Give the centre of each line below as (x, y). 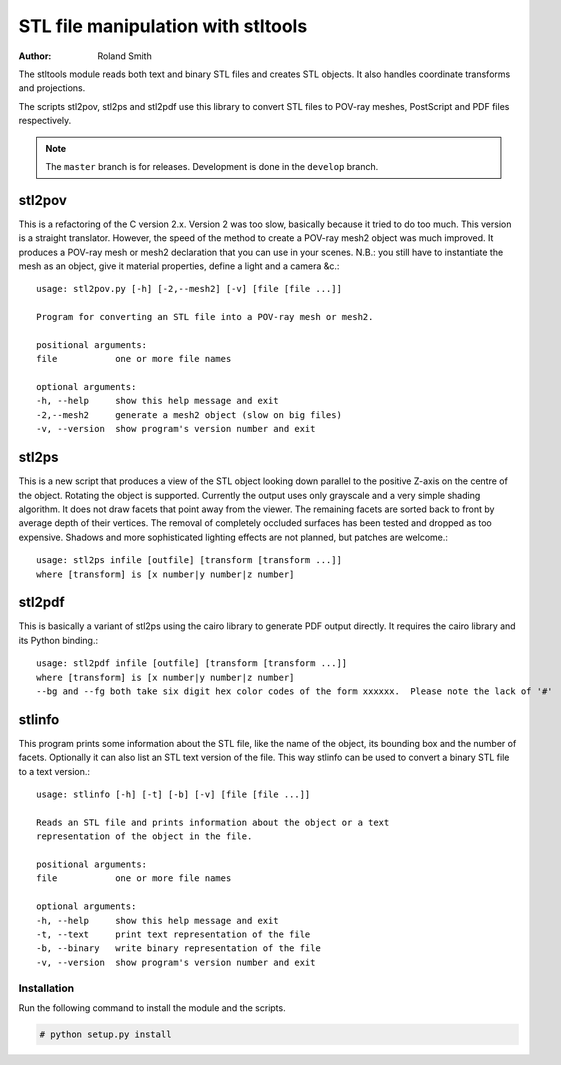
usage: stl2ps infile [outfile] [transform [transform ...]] (189, 560)
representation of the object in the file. (144, 836)
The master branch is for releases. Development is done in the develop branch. (212, 166)
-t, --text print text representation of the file (173, 934)
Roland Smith (124, 56)
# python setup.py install (105, 1034)
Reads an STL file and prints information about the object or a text (213, 822)
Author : (35, 56)
